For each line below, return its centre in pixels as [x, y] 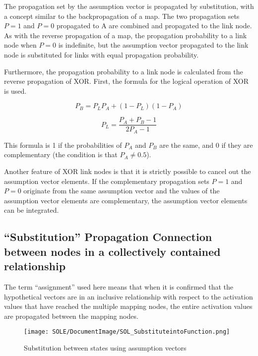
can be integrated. [32, 210]
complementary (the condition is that [61, 154]
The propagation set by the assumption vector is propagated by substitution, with [129, 6]
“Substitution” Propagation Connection [108, 237]
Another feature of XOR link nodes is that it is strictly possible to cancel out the [128, 171]
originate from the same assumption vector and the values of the [122, 191]
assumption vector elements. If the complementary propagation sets [107, 181]
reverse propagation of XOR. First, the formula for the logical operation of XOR [126, 81]
